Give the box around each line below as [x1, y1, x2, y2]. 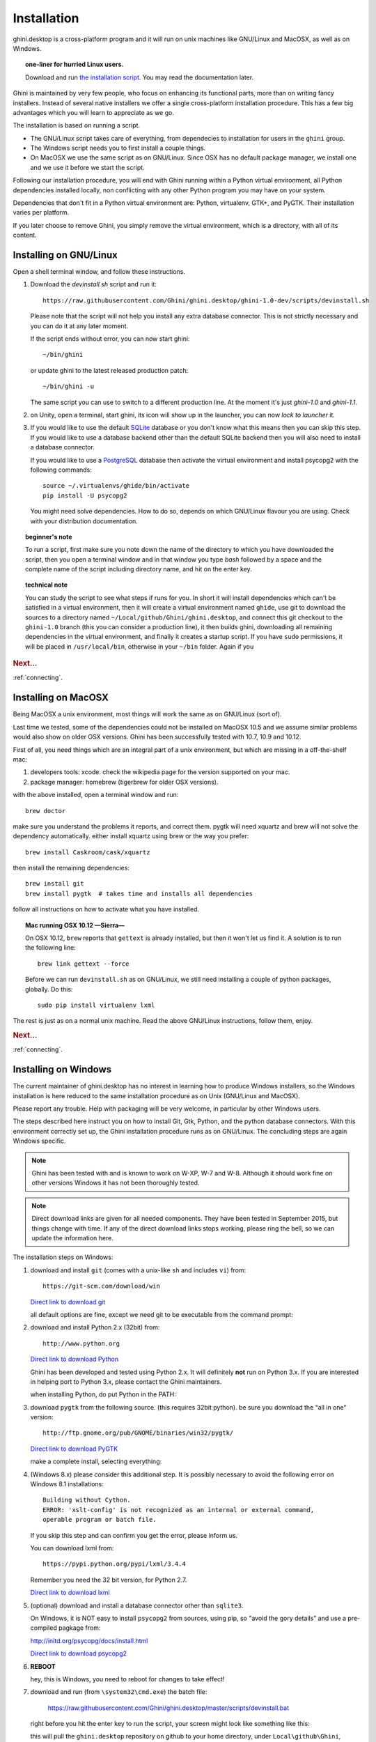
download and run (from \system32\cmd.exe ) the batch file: [30, 1688, 207, 1696]
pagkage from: [58, 1624, 101, 1632]
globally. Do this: [25, 985, 73, 993]
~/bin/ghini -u [42, 383, 95, 390]
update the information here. [31, 1234, 114, 1242]
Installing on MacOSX [13, 692, 109, 704]
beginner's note [25, 532, 72, 541]
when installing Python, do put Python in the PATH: [30, 1390, 177, 1398]
